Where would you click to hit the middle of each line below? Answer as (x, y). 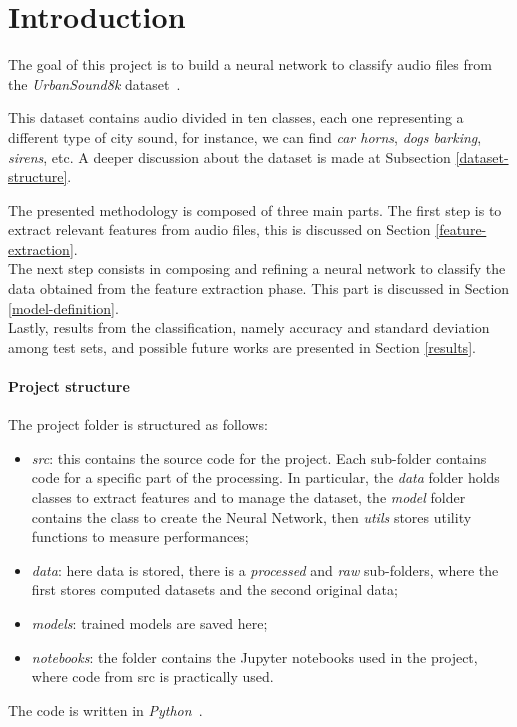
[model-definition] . (63, 307)
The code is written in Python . (105, 709)
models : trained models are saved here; (149, 622)
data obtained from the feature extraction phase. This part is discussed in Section (259, 288)
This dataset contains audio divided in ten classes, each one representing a (236, 117)
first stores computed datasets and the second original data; (214, 589)
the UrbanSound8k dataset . (94, 83)
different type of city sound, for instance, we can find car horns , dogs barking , (245, 136)
